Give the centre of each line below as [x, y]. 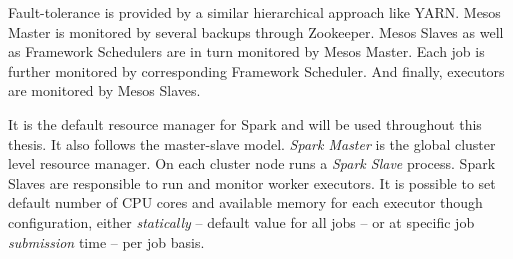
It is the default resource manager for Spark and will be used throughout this [245, 123]
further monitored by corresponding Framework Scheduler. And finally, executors [256, 70]
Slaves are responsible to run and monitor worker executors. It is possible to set [252, 182]
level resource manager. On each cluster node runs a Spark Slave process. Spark [252, 163]
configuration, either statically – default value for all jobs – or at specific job [241, 221]
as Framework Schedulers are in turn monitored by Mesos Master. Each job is [246, 51]
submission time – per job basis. [106, 241]
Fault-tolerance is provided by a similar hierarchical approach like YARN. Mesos [254, 12]
